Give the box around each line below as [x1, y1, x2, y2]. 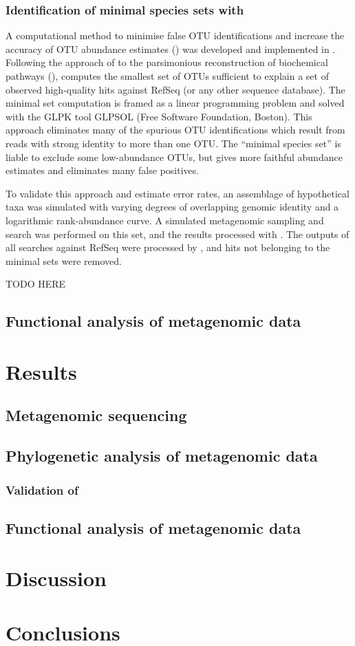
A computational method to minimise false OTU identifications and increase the [6, 28, 345, 43]
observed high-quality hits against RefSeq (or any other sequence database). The [6, 82, 345, 96]
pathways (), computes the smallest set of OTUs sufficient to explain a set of [6, 69, 329, 83]
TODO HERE [6, 277, 66, 291]
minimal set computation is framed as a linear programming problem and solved [6, 96, 345, 110]
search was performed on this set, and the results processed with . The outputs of [6, 226, 349, 241]
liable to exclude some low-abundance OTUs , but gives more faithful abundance [6, 149, 343, 164]
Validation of [6, 481, 78, 498]
